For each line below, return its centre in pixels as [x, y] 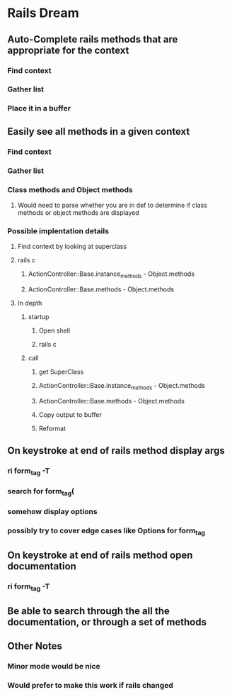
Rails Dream [43, 13]
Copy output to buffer [70, 414]
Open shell [54, 330]
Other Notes [35, 646]
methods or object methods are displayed [78, 212]
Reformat [52, 428]
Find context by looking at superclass [72, 247]
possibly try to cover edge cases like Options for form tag [106, 531]
